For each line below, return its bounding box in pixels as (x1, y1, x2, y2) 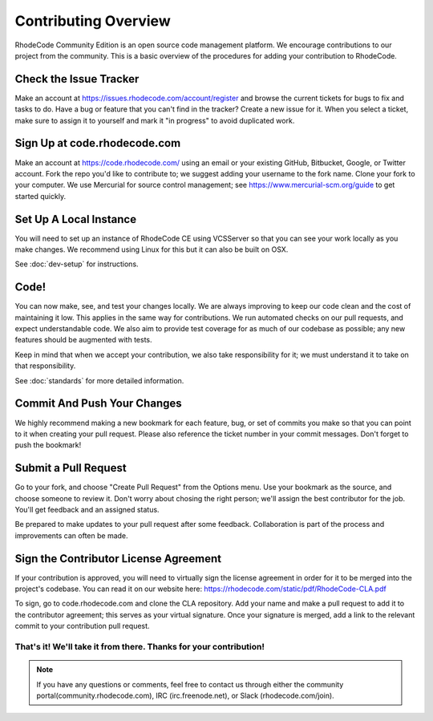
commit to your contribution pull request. (14, 622, 150, 631)
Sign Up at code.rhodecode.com (14, 136, 181, 150)
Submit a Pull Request (14, 461, 127, 475)
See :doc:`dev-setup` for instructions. (14, 259, 140, 269)
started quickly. (14, 191, 67, 201)
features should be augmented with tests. (14, 335, 152, 345)
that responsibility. (14, 361, 76, 371)
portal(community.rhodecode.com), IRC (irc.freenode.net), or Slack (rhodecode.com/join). (36, 691, 334, 700)
